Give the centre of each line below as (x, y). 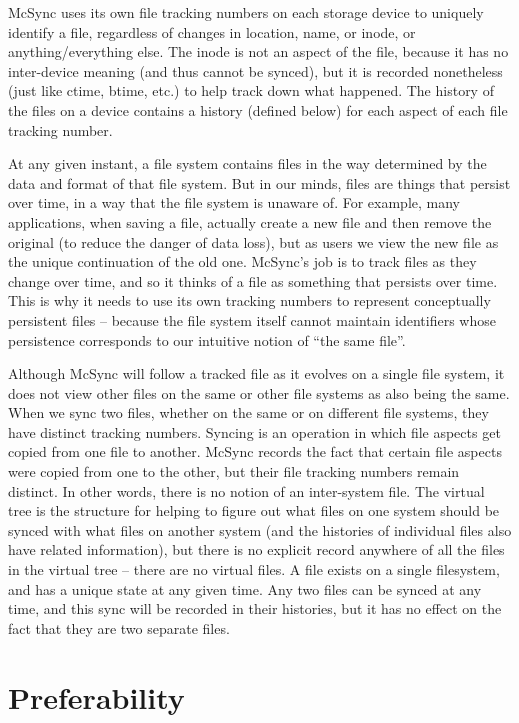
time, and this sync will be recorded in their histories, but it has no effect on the (255, 608)
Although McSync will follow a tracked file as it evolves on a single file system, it (256, 373)
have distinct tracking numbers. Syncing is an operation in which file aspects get (254, 431)
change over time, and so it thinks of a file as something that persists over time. (253, 280)
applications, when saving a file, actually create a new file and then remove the (250, 221)
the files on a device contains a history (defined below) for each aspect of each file (258, 109)
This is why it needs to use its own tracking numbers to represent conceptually (249, 300)
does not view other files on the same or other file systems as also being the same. (259, 392)
